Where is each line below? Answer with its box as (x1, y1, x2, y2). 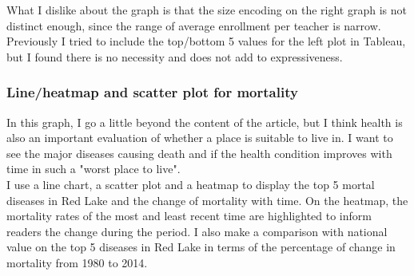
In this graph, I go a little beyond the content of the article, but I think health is (6, 113, 403, 130)
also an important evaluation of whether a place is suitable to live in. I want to (6, 129, 393, 146)
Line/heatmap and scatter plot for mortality (6, 82, 298, 102)
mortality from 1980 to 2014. (6, 254, 148, 270)
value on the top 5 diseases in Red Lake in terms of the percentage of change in (6, 239, 396, 255)
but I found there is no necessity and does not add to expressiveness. (6, 48, 343, 65)
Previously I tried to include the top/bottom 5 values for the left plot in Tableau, (6, 33, 406, 49)
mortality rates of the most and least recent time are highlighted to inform (6, 207, 372, 224)
